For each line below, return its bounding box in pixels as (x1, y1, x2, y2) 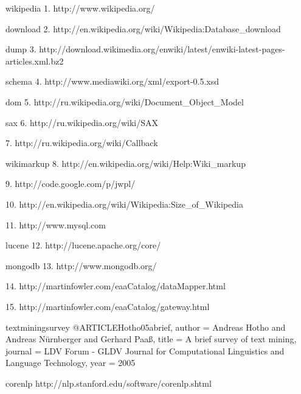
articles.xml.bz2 (5, 54, 64, 67)
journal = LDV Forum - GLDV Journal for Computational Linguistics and (5, 344, 285, 357)
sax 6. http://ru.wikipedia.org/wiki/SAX (5, 116, 159, 128)
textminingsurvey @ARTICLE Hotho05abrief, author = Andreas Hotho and (5, 320, 286, 333)
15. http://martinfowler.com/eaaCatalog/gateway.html (5, 300, 210, 312)
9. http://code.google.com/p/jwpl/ (5, 177, 136, 190)
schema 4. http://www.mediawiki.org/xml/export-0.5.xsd (5, 75, 220, 88)
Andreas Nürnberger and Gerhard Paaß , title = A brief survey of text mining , (5, 332, 297, 345)
